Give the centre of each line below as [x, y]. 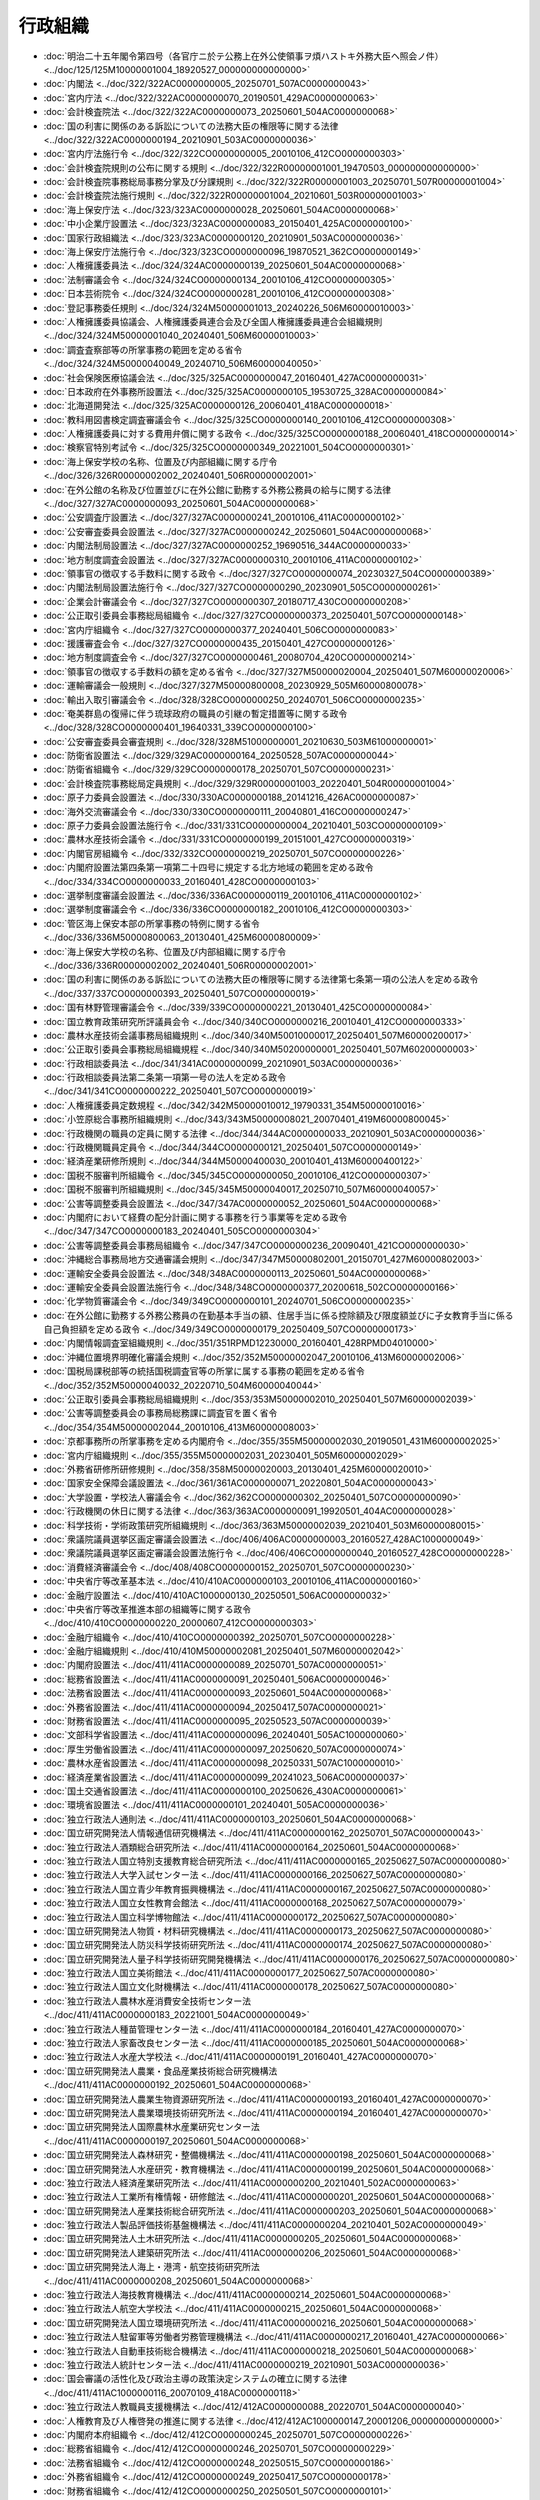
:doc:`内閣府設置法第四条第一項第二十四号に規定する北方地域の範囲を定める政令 [208, 867]
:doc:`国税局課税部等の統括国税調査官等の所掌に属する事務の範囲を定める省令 [204, 1371]
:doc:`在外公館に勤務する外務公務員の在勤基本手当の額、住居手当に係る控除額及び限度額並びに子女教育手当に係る [278, 1315]
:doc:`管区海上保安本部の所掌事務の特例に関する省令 [151, 923]
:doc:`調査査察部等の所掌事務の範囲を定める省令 [143, 349]
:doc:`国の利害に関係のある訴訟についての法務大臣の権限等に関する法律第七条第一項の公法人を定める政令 [261, 979]
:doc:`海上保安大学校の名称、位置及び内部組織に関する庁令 [165, 951]
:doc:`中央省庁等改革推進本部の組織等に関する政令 [147, 1609]
